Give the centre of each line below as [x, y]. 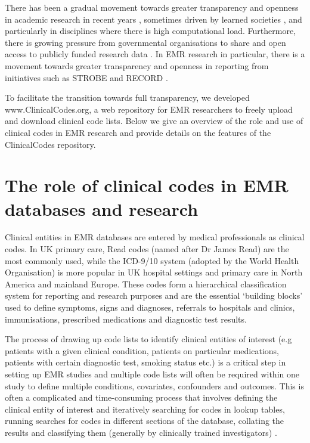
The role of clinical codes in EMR [147, 185]
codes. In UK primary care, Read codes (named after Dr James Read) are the [147, 249]
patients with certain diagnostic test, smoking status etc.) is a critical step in [145, 362]
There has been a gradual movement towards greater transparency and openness [152, 7]
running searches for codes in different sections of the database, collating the [145, 421]
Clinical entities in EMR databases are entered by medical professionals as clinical [155, 237]
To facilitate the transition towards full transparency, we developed [127, 97]
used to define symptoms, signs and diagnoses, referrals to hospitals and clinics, [150, 307]
